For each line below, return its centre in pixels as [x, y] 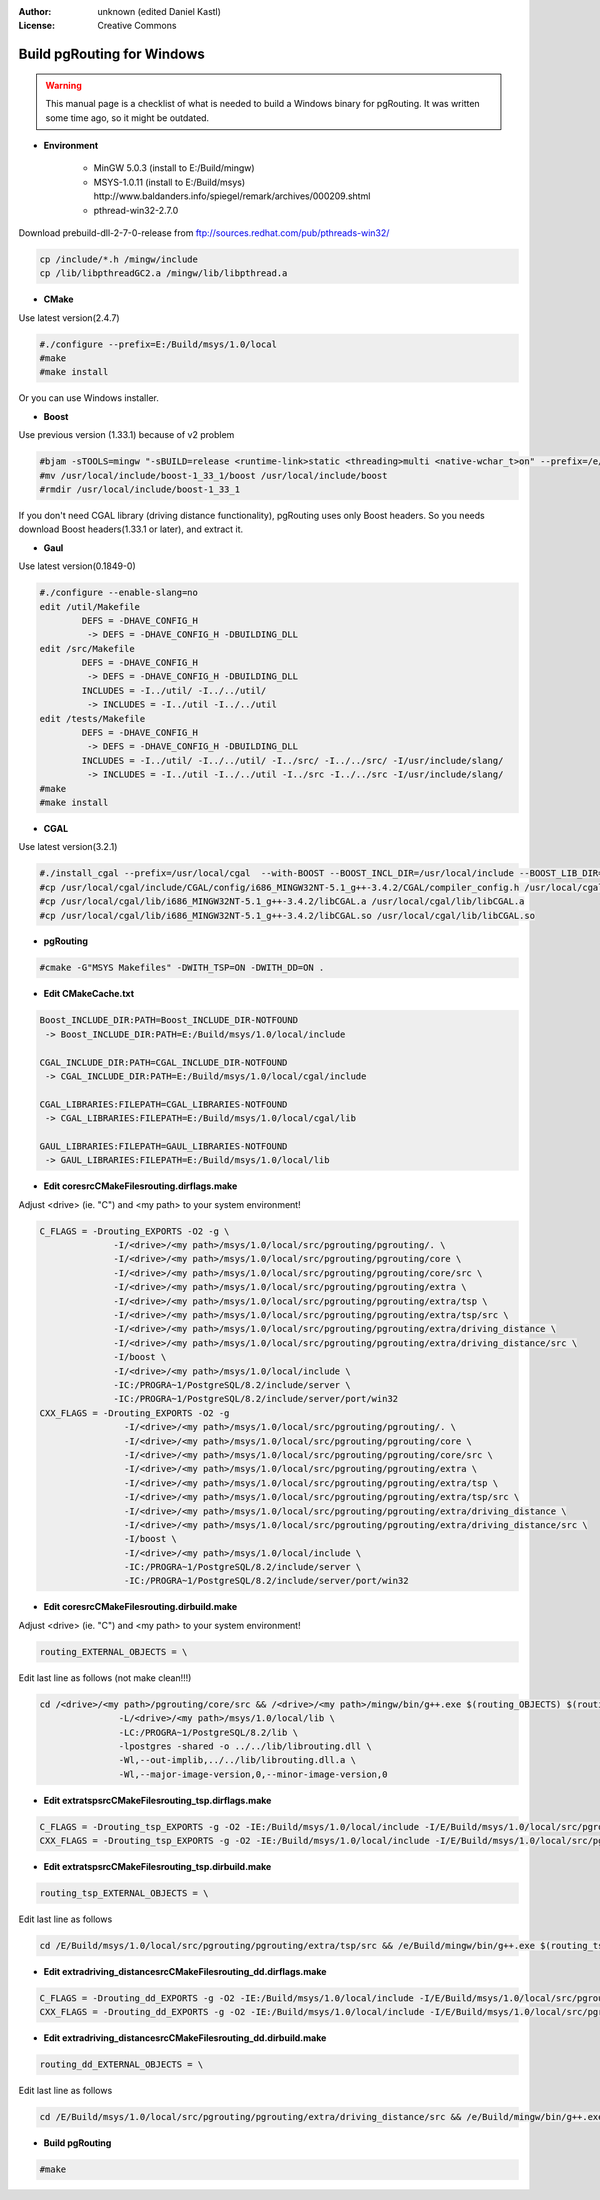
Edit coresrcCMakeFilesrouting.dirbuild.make [140, 1607]
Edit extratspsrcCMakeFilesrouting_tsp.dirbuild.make [157, 1867]
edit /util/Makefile [89, 606]
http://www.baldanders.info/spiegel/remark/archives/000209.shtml [232, 196]
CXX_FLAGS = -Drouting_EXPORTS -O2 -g [134, 1413]
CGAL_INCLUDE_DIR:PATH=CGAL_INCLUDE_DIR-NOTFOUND [163, 1062]
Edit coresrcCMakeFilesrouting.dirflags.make [140, 1186]
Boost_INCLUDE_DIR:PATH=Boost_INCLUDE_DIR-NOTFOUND [169, 1020]
